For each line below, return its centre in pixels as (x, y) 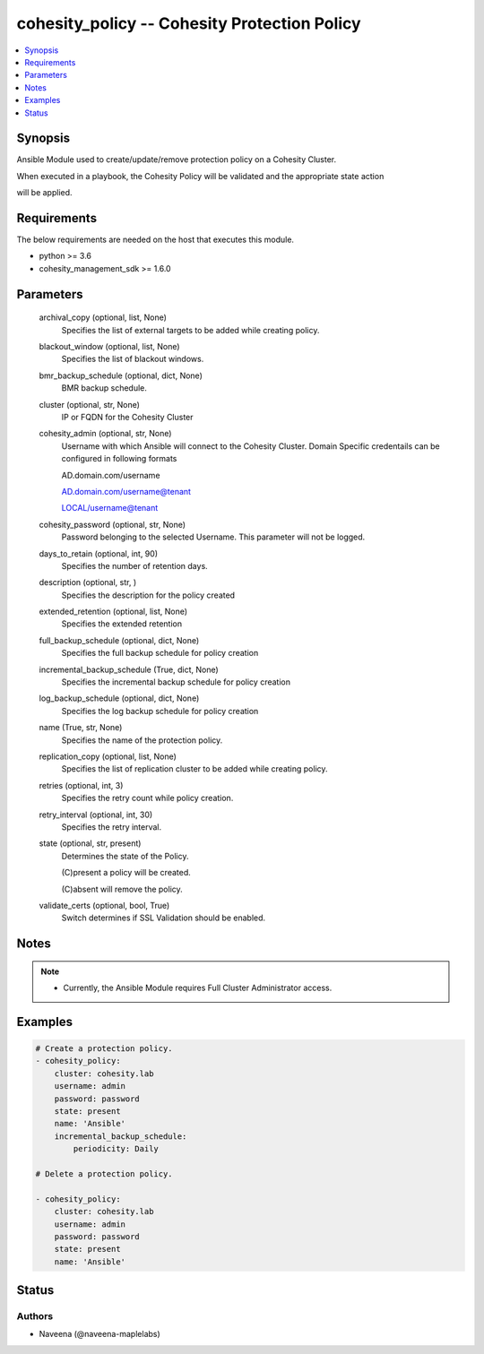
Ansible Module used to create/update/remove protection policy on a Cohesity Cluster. (177, 160)
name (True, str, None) (81, 728)
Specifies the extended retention (122, 624)
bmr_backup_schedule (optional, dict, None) (121, 375)
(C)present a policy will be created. (126, 873)
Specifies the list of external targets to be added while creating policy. (190, 330)
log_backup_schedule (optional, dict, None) (119, 698)
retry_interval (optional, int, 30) (96, 815)
